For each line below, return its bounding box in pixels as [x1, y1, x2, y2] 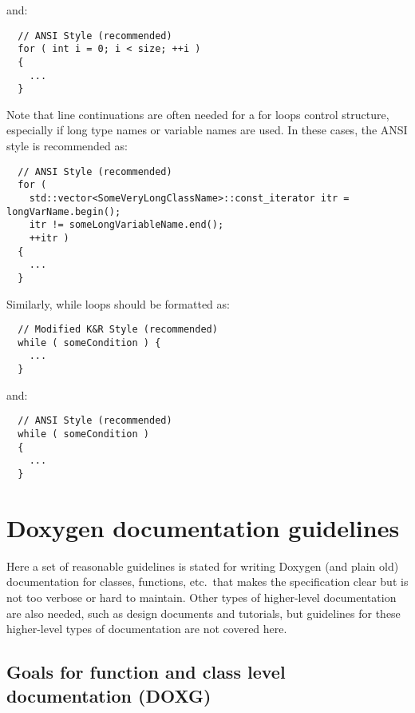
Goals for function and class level [6, 659, 286, 684]
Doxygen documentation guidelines [6, 511, 400, 544]
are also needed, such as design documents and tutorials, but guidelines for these [6, 604, 401, 621]
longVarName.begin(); [6, 205, 121, 217]
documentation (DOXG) [6, 683, 211, 707]
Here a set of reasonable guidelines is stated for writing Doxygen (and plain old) [6, 557, 399, 574]
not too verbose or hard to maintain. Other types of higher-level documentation [6, 588, 397, 605]
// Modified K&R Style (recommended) [18, 324, 218, 336]
